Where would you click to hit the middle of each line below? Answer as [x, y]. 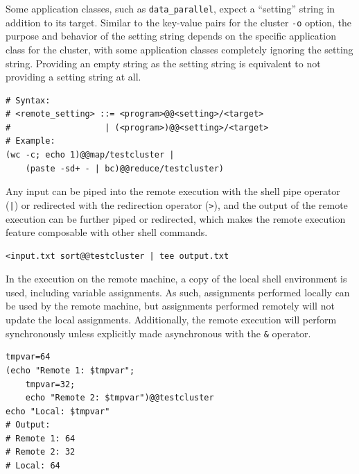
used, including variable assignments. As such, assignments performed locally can [178, 292]
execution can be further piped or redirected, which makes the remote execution [176, 218]
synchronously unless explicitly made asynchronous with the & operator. [158, 333]
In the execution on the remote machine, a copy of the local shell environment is [176, 279]
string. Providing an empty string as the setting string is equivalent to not [163, 63]
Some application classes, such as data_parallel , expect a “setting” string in [170, 8]
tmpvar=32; [50, 384]
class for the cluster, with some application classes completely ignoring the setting [179, 49]
